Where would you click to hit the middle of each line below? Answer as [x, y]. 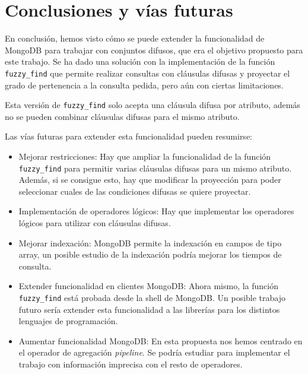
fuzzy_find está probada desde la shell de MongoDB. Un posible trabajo [152, 297]
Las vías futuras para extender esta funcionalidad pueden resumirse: [128, 136]
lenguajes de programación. [68, 321]
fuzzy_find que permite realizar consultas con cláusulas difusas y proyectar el [147, 73]
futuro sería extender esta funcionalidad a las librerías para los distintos [149, 309]
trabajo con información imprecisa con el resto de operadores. [131, 364]
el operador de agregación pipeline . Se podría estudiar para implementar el [154, 352]
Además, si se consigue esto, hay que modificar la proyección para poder [150, 180]
